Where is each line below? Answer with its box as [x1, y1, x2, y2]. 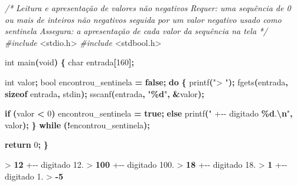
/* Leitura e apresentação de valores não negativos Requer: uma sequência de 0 [5, 2, 291, 14]
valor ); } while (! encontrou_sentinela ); [5, 118, 150, 131]
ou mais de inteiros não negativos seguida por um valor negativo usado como [5, 13, 282, 25]
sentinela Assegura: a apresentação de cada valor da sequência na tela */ [5, 25, 268, 37]
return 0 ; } [5, 138, 48, 151]
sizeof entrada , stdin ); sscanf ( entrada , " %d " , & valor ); [5, 87, 204, 99]
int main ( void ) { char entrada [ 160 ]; [5, 56, 134, 68]
